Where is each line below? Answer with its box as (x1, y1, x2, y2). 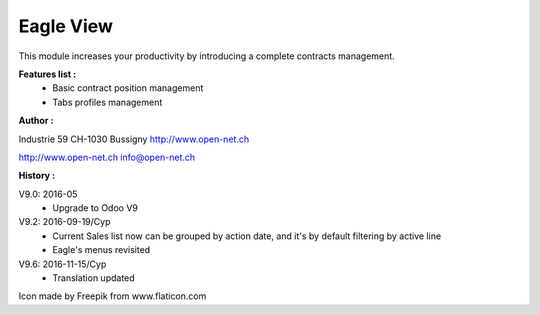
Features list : (18, 68, 77, 80)
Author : (18, 115, 54, 127)
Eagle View (18, 15, 114, 37)
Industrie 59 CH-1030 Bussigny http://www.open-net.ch (18, 133, 250, 145)
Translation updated (52, 272, 135, 284)
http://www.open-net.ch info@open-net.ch (18, 151, 196, 163)
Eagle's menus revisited (52, 244, 151, 256)
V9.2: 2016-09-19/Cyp (18, 216, 111, 228)
